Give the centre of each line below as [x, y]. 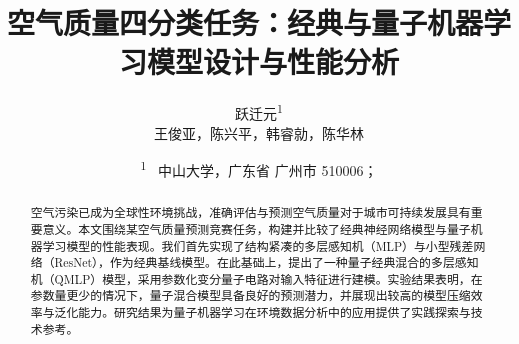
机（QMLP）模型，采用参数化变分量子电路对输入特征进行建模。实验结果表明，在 [256, 278]
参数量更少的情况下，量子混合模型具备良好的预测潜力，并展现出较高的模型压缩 [250, 295]
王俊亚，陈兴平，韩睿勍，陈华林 [259, 132]
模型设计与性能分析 [272, 61]
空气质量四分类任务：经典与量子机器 [245, 22]
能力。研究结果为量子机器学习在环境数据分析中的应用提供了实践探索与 [274, 312]
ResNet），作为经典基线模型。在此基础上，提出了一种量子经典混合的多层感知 [266, 262]
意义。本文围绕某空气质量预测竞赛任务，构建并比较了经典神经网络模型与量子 [256, 228]
